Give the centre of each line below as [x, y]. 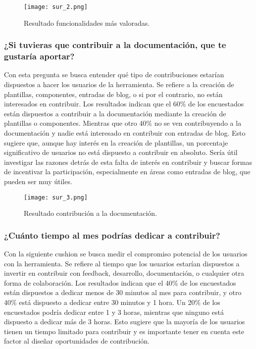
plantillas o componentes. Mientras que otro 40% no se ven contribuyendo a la [123, 123]
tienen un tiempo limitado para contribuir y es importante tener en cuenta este [124, 331]
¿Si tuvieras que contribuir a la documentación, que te [115, 45]
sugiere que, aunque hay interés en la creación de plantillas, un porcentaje [116, 142]
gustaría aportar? [39, 56]
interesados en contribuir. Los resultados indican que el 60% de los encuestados [124, 104]
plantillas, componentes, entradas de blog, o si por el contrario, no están [113, 94]
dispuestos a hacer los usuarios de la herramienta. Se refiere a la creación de [119, 84]
